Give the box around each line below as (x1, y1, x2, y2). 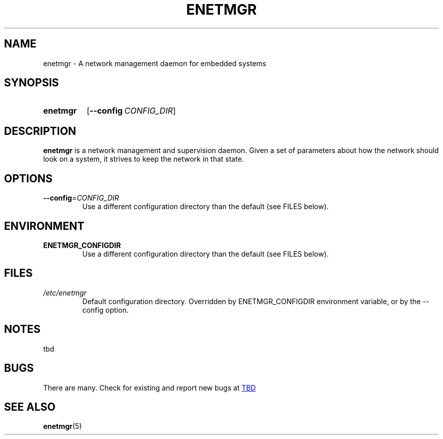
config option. (82, 305, 129, 314)
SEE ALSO (4, 400, 56, 413)
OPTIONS (4, 172, 53, 185)
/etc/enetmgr (43, 288, 87, 297)
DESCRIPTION (4, 124, 76, 137)
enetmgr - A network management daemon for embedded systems (43, 59, 267, 68)
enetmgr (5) (43, 422, 82, 431)
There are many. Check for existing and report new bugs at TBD (43, 383, 256, 392)
